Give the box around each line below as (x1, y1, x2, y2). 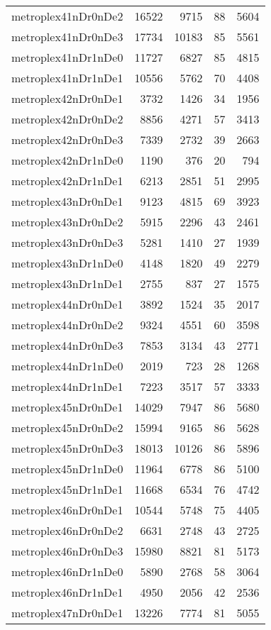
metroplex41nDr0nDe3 (11, 28, 123, 45)
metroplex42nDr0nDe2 (11, 111, 123, 127)
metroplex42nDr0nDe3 (11, 131, 123, 148)
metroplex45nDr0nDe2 (11, 419, 123, 436)
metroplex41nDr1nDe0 (11, 49, 123, 65)
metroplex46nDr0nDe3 (11, 543, 123, 559)
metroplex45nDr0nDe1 (11, 399, 123, 415)
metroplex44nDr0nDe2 (11, 316, 123, 333)
